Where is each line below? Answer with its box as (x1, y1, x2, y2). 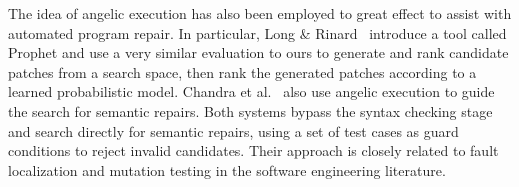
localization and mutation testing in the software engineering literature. (8, 159, 446, 180)
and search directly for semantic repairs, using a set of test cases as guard (8, 120, 459, 141)
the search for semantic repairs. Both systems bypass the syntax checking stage (8, 100, 493, 121)
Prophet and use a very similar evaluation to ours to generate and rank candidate (8, 42, 509, 63)
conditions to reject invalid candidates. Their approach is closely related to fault (8, 140, 499, 161)
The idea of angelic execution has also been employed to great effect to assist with (8, 3, 512, 23)
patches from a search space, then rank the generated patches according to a (8, 61, 477, 82)
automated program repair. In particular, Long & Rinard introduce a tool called (8, 22, 507, 43)
